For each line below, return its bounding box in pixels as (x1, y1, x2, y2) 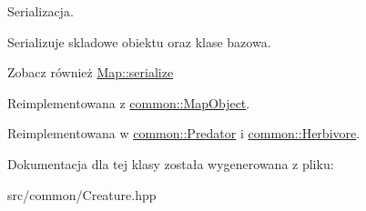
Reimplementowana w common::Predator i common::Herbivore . (7, 124, 361, 143)
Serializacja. (7, 2, 74, 20)
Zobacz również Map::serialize (7, 63, 174, 82)
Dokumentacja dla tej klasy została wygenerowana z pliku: (7, 154, 334, 173)
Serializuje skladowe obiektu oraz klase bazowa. (7, 32, 271, 51)
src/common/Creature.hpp (7, 185, 157, 204)
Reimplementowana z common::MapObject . (7, 93, 250, 112)
